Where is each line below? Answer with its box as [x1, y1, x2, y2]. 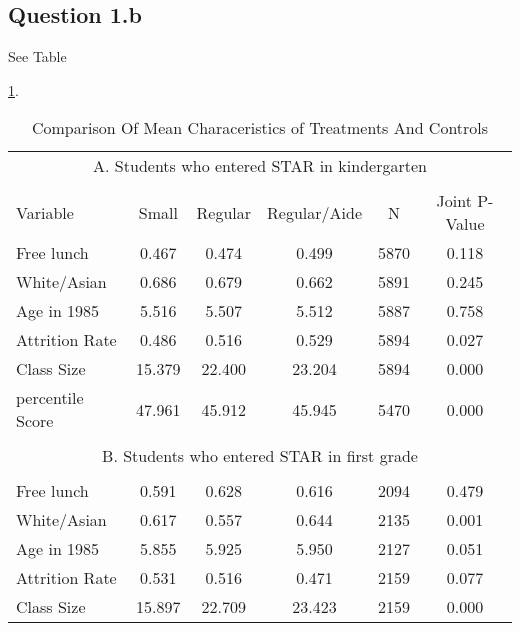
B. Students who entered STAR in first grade [102, 444, 418, 468]
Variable [16, 200, 74, 224]
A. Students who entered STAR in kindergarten [93, 154, 427, 178]
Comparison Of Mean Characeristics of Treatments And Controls [31, 116, 489, 140]
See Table [8, 46, 67, 67]
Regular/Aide [267, 200, 362, 224]
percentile [16, 386, 84, 410]
